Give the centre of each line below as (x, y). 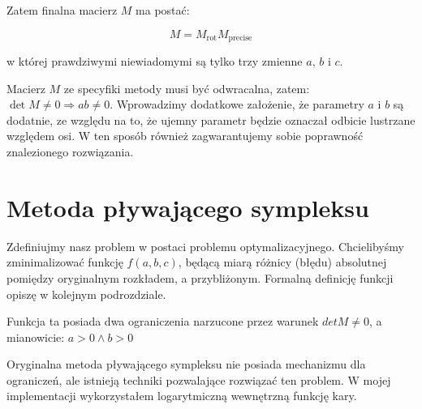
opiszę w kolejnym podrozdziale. (86, 294)
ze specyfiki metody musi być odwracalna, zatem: (187, 88)
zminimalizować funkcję (65, 262)
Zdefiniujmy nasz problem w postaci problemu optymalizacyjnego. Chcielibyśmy (205, 246)
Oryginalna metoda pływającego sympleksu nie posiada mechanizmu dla (186, 364)
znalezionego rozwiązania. (70, 152)
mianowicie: (36, 337)
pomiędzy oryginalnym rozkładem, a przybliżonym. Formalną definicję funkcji (200, 277)
